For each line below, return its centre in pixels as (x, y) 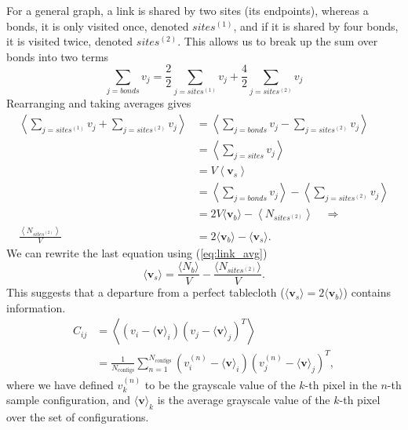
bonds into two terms (58, 56)
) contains (367, 292)
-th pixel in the (341, 384)
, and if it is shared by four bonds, (316, 26)
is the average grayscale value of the (244, 400)
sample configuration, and (69, 400)
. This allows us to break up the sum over (278, 41)
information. (36, 307)
